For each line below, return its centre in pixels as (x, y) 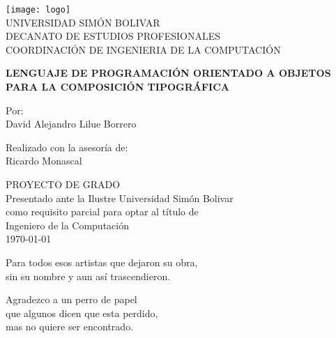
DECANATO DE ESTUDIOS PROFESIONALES (113, 36)
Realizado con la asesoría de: (67, 147)
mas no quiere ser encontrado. (70, 327)
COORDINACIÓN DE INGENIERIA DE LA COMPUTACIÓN (143, 49)
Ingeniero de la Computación (67, 225)
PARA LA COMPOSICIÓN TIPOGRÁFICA (117, 87)
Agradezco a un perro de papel (71, 299)
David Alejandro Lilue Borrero (71, 124)
